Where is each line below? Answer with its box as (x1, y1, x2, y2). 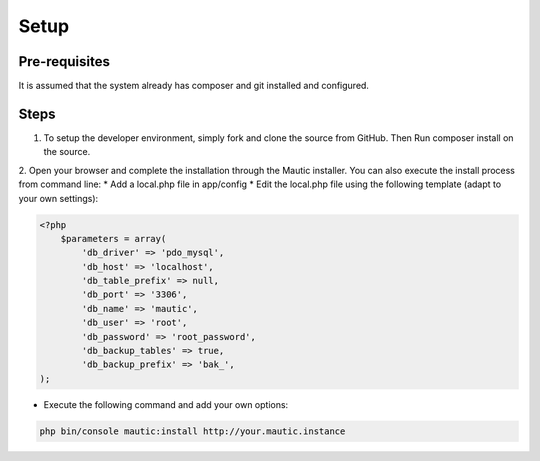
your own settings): (18, 192, 99, 204)
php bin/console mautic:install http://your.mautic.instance (39, 425, 346, 437)
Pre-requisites (18, 53, 110, 70)
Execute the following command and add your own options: (43, 398, 289, 410)
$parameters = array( (60, 233, 167, 244)
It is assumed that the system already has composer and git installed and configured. (18, 80, 370, 92)
